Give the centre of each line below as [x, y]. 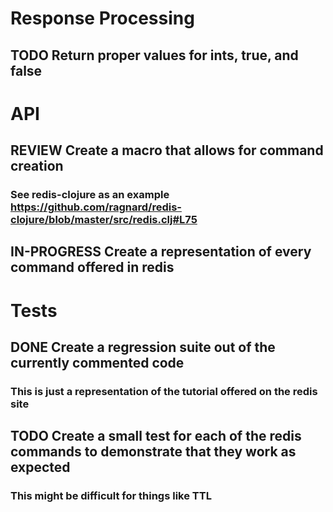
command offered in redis [92, 267]
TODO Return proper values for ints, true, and [154, 55]
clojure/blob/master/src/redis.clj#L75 [104, 220]
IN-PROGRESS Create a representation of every [161, 252]
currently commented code [97, 363]
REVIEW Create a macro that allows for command [167, 150]
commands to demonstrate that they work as [153, 452]
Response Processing [102, 18]
